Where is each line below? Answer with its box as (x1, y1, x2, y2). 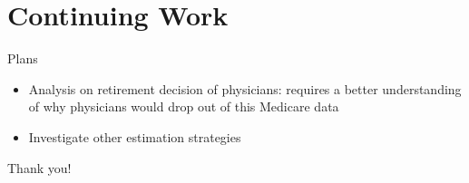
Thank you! (7, 158, 72, 177)
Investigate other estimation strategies (28, 127, 241, 146)
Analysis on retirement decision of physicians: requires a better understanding (28, 79, 462, 98)
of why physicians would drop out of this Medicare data (28, 97, 339, 116)
